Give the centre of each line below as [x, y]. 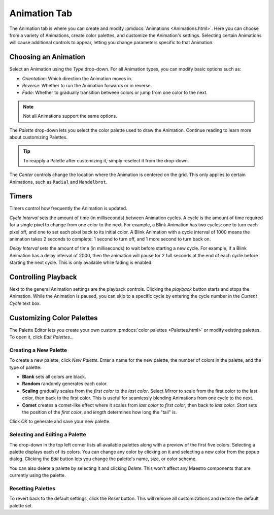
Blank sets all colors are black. [54, 377]
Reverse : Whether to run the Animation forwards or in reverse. [87, 86]
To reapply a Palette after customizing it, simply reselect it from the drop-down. [106, 160]
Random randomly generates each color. [65, 384]
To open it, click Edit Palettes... [42, 337]
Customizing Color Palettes [54, 318]
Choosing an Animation [47, 57]
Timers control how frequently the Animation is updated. [68, 209]
